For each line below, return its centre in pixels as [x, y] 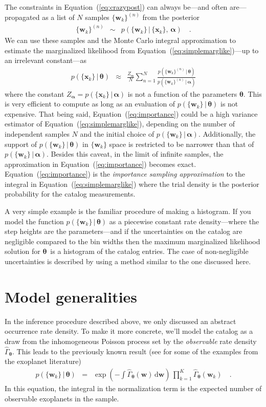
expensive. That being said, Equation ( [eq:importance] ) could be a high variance [131, 113]
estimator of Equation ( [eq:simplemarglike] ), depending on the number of [120, 124]
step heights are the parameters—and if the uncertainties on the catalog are [124, 231]
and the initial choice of [117, 133]
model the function [34, 221]
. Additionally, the [227, 133]
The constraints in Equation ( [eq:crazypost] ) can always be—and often [116, 7]
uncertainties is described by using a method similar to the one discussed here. [128, 261]
